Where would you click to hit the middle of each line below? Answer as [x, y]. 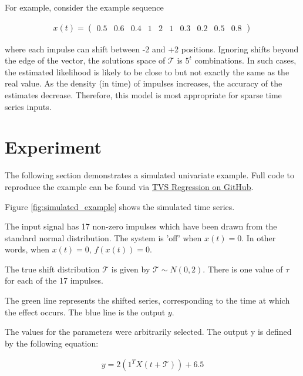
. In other [259, 237]
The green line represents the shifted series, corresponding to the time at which [147, 300]
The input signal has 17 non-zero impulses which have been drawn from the [141, 226]
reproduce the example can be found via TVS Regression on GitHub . [129, 186]
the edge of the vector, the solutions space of [85, 60]
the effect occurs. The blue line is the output [85, 312]
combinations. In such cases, [245, 60]
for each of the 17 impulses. [54, 280]
